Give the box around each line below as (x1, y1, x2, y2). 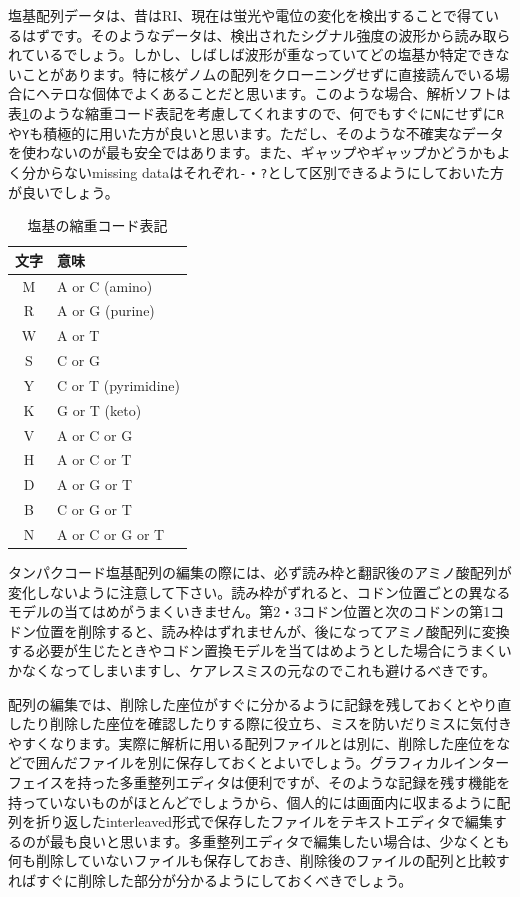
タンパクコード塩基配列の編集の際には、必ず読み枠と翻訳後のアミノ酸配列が (8, 562, 512, 583)
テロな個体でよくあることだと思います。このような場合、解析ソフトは (49, 83, 511, 104)
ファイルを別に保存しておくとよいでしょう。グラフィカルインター (77, 752, 510, 773)
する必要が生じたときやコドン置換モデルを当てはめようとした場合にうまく (8, 640, 498, 661)
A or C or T (57, 449, 132, 470)
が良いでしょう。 (8, 181, 119, 202)
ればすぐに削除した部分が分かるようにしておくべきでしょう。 (8, 870, 413, 890)
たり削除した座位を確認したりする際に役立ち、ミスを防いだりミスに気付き (21, 713, 512, 734)
